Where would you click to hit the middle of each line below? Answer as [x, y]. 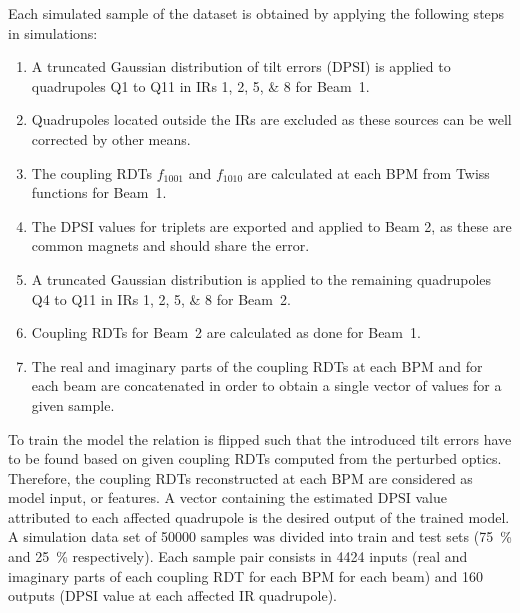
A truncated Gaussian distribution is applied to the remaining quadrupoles [261, 278]
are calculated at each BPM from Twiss [368, 172]
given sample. [73, 404]
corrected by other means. [111, 138]
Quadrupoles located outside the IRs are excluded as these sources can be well [271, 119]
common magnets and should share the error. [170, 245]
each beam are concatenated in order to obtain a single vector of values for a [266, 385]
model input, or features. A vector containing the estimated [191, 497]
